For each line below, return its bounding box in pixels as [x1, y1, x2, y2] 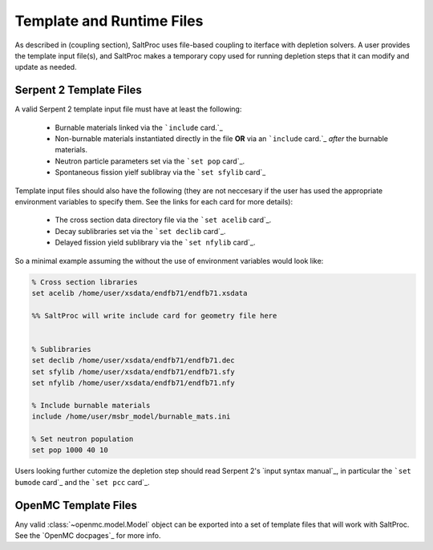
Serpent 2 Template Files [14, 83, 142, 97]
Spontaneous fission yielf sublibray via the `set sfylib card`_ [55, 168, 266, 177]
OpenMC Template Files [14, 498, 138, 512]
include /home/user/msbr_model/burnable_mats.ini [31, 412, 231, 421]
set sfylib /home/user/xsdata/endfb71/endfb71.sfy [31, 367, 236, 376]
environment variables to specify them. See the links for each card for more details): [14, 196, 293, 206]
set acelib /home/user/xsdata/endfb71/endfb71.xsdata [31, 289, 248, 297]
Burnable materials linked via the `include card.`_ [55, 123, 224, 132]
